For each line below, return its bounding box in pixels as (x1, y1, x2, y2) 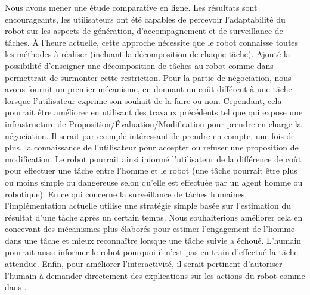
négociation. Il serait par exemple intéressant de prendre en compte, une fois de (5, 129, 295, 142)
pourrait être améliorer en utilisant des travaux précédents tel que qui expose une (5, 106, 303, 118)
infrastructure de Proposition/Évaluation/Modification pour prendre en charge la (5, 117, 302, 130)
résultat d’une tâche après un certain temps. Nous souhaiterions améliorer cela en (5, 211, 303, 223)
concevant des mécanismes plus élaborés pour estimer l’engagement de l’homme (5, 222, 295, 235)
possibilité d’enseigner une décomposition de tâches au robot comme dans (5, 59, 274, 71)
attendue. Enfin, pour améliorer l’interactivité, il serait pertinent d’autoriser (5, 258, 283, 270)
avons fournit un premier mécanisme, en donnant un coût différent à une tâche (5, 83, 292, 95)
